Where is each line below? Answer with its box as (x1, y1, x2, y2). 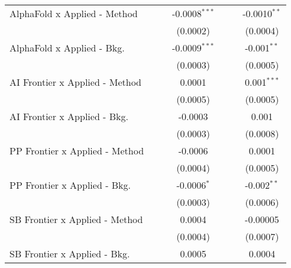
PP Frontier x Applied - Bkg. (9, 178, 131, 192)
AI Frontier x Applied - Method (9, 75, 142, 89)
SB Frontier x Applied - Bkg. (9, 247, 130, 260)
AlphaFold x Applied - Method (9, 7, 138, 20)
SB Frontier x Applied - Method (9, 212, 143, 226)
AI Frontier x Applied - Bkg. (9, 109, 128, 123)
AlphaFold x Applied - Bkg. (9, 41, 125, 54)
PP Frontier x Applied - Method (9, 144, 144, 157)
